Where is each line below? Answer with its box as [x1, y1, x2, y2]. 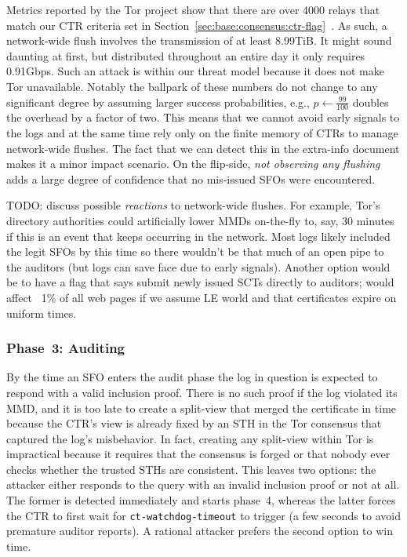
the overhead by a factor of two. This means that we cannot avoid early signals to [6, 109, 400, 126]
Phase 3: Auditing [6, 338, 125, 358]
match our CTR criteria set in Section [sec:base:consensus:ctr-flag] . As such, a [6, 16, 387, 33]
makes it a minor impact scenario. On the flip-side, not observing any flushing [6, 155, 380, 172]
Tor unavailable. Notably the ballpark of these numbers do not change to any [6, 78, 378, 94]
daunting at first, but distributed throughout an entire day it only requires [6, 47, 365, 64]
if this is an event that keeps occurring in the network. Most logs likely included [6, 228, 391, 244]
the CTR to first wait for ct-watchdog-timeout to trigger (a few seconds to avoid [6, 507, 401, 523]
